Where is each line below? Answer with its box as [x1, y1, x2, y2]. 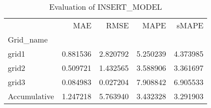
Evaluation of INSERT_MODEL [49, 1, 162, 12]
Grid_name [8, 34, 48, 45]
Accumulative [8, 90, 54, 102]
